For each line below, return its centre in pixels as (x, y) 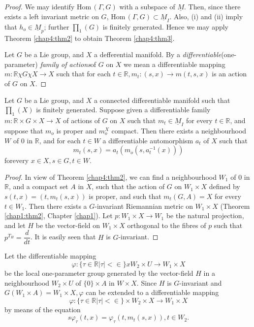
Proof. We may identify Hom (48, 6)
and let (15, 225)
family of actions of (68, 64)
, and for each (60, 140)
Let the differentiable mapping (50, 256)
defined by (224, 186)
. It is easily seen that (63, 237)
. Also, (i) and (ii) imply (206, 16)
